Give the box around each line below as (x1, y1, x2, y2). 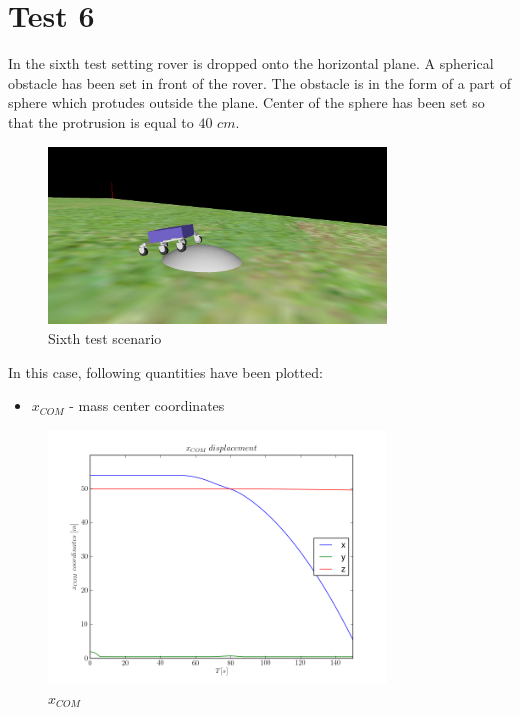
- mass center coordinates (69, 395, 225, 416)
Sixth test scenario (48, 327, 162, 348)
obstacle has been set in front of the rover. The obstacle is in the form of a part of (8, 72, 511, 93)
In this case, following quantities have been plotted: (8, 361, 323, 382)
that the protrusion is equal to (8, 111, 194, 132)
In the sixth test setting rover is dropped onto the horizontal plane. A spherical (8, 53, 494, 74)
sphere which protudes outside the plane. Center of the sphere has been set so (8, 92, 485, 113)
